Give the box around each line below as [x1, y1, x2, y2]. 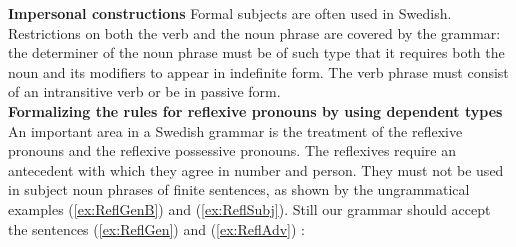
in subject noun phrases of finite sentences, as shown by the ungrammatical [8, 179, 470, 200]
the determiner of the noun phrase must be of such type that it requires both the [8, 42, 505, 63]
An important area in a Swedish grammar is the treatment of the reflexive [8, 120, 463, 141]
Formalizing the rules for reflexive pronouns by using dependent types [8, 100, 503, 121]
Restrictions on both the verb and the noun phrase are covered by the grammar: [8, 22, 501, 43]
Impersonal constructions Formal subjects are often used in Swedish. [8, 3, 452, 23]
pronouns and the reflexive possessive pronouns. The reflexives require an [8, 140, 456, 161]
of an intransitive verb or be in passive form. [8, 81, 281, 102]
